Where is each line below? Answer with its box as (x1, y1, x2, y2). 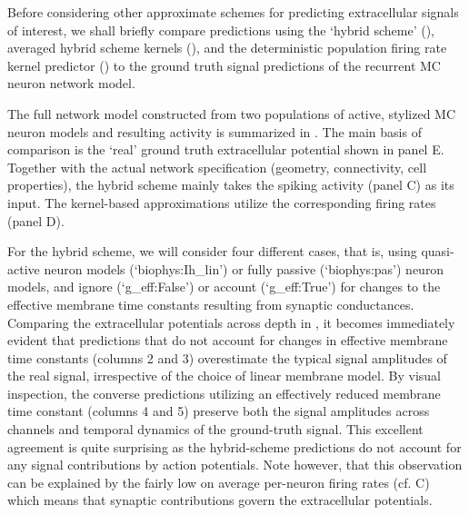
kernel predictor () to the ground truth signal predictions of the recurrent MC (7, 55, 441, 74)
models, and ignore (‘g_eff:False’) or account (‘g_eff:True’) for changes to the (7, 277, 441, 296)
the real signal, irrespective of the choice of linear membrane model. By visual (7, 366, 441, 385)
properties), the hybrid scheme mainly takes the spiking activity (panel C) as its (7, 175, 454, 194)
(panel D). (7, 211, 65, 230)
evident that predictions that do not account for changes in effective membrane (7, 331, 448, 350)
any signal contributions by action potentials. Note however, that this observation (7, 455, 463, 474)
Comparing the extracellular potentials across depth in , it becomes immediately (7, 312, 455, 332)
